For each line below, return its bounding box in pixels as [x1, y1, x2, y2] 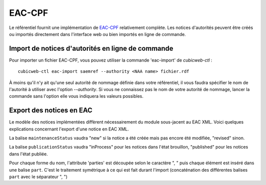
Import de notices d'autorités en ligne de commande [9, 44, 173, 53]
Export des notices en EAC [9, 106, 93, 115]
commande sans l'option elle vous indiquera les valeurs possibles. [9, 93, 144, 99]
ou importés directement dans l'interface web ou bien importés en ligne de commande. [9, 31, 186, 37]
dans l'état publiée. [9, 151, 48, 157]
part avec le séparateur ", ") [9, 174, 67, 180]
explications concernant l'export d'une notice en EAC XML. [9, 126, 129, 132]
